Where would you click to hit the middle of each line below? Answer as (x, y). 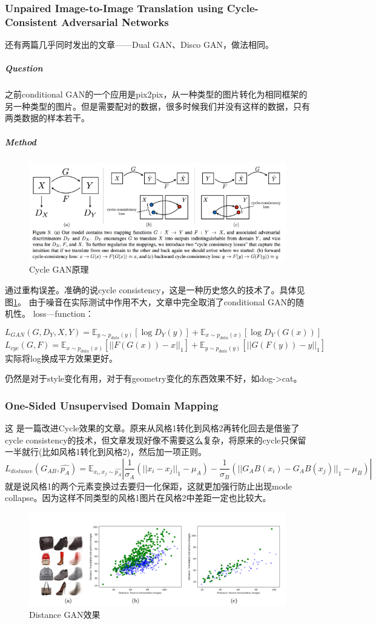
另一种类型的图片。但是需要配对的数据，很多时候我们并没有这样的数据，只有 (157, 106)
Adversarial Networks (115, 22)
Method (21, 141)
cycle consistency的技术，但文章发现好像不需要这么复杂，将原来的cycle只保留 (156, 440)
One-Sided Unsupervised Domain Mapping (112, 405)
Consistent (31, 22)
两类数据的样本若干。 (47, 118)
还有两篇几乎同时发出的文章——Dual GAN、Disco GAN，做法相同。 (139, 45)
